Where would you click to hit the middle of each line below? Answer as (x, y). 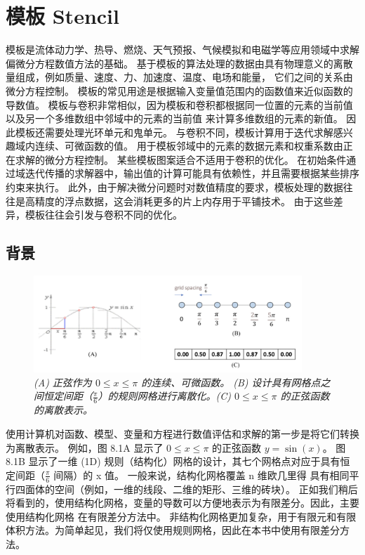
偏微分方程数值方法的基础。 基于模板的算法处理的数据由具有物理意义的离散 (179, 63)
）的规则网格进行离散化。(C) (165, 396)
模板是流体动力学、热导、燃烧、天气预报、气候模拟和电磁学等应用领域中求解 (182, 50)
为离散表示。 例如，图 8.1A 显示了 (85, 447)
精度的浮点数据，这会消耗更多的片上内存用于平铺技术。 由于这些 (184, 201)
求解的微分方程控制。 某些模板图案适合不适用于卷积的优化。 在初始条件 (181, 159)
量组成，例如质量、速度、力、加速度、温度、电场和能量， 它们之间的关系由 (179, 77)
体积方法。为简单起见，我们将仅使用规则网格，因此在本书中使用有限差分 (173, 530)
